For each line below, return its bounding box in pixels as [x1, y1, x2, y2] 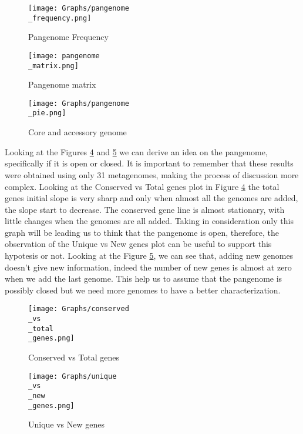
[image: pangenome [28, 51, 100, 60]
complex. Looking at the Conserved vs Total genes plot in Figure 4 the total [5, 180, 280, 192]
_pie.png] [28, 109, 66, 118]
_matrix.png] [28, 61, 79, 70]
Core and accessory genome [28, 126, 127, 138]
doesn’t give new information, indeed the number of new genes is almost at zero [5, 261, 292, 273]
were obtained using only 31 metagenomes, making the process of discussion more [5, 168, 299, 181]
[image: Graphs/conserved [28, 305, 129, 313]
